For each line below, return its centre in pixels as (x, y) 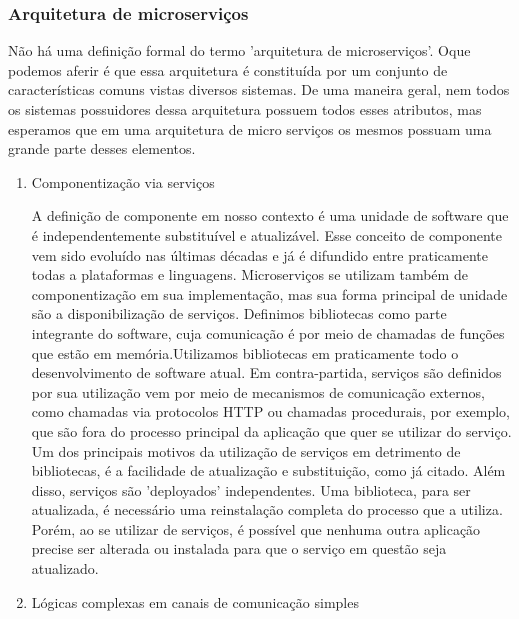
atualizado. (65, 568)
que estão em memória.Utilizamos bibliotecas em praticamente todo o (245, 352)
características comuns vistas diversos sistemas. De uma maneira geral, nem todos (259, 89)
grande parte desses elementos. (102, 148)
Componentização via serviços (123, 181)
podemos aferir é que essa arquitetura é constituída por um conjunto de (228, 69)
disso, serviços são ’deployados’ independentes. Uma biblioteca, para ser (251, 489)
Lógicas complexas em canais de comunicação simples (195, 601)
